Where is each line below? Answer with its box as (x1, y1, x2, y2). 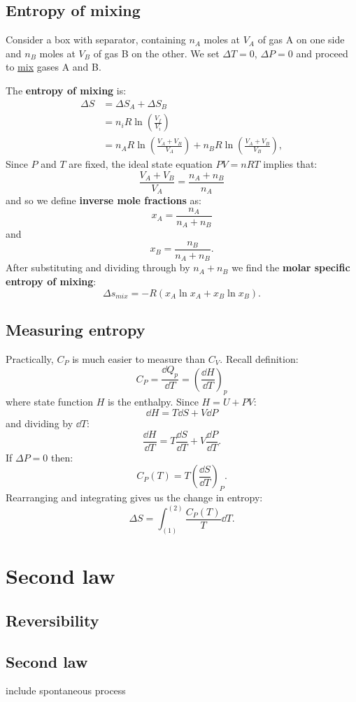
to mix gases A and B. (6, 59, 101, 74)
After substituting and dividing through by (6, 260, 190, 275)
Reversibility (6, 609, 99, 631)
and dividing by (6, 416, 73, 431)
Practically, (6, 351, 54, 366)
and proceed (296, 45, 348, 60)
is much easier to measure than (72, 351, 206, 366)
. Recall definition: (220, 351, 299, 366)
